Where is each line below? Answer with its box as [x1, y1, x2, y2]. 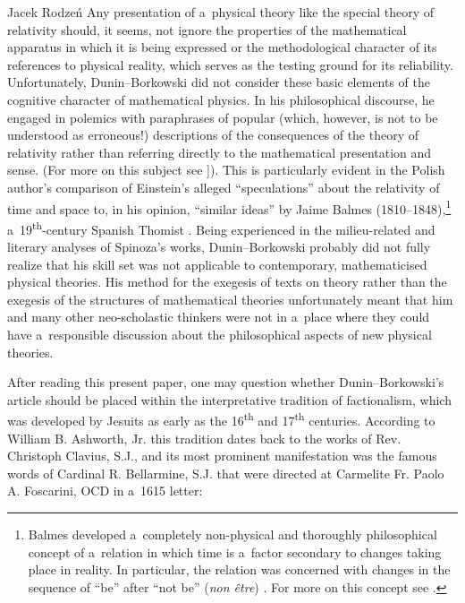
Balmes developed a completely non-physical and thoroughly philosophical [28, 525, 437, 543]
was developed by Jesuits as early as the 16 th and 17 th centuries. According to [7, 409, 435, 430]
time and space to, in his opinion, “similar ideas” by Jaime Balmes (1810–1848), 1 [7, 196, 452, 218]
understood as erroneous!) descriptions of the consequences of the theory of [7, 125, 419, 144]
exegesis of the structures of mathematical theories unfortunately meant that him [7, 289, 453, 308]
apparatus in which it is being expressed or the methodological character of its [7, 38, 437, 56]
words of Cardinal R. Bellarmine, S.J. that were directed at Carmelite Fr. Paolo [7, 463, 444, 482]
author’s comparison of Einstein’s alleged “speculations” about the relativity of [7, 177, 440, 196]
